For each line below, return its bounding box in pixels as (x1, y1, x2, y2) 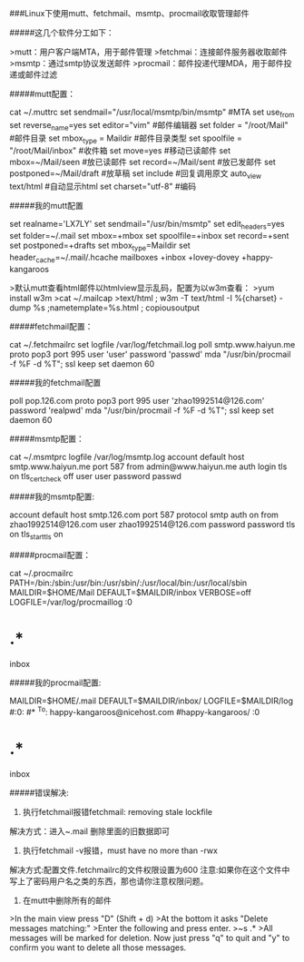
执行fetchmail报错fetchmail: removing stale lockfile (22, 806, 213, 817)
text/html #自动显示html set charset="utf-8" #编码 (9, 181, 197, 192)
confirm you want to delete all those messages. (9, 942, 187, 953)
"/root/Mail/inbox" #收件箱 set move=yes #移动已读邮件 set (9, 145, 231, 156)
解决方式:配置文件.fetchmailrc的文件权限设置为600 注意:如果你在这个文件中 (9, 864, 290, 875)
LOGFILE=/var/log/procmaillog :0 (9, 597, 133, 608)
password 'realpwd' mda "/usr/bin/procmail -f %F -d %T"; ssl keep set (9, 405, 274, 416)
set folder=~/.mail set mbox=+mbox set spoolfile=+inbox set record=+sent (9, 230, 289, 240)
